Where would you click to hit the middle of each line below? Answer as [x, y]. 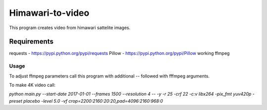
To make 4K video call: [32, 85]
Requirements [31, 42]
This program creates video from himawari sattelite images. [70, 28]
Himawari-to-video [49, 13]
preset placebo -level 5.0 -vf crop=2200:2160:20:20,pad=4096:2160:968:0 [86, 101]
